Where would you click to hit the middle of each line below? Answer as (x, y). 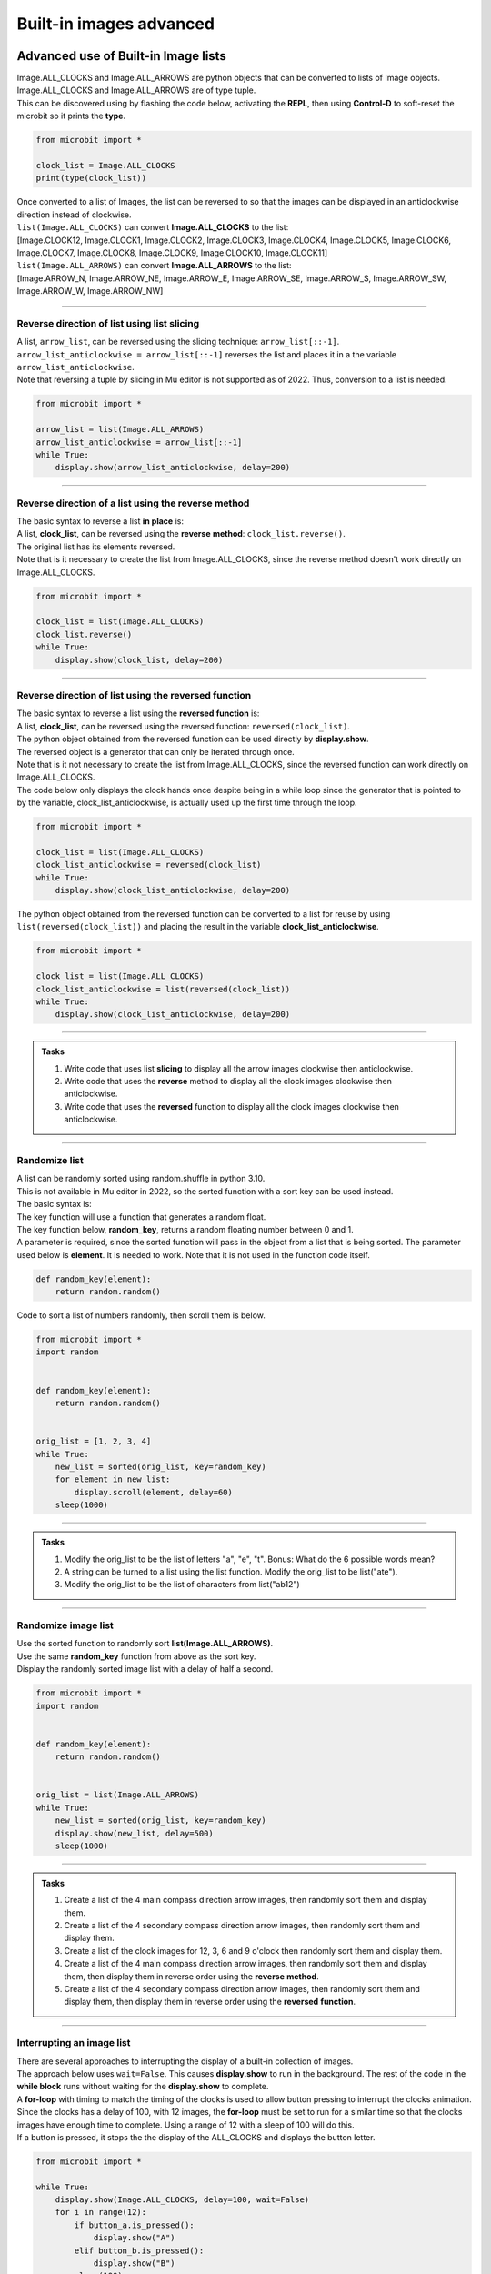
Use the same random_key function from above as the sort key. (136, 1656)
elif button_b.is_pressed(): (139, 2250)
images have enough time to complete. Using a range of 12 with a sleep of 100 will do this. (185, 2125)
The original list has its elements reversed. (96, 547)
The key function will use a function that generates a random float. (141, 1217)
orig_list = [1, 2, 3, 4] (94, 1441)
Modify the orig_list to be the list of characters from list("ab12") (182, 1585)
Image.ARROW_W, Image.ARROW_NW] (90, 291)
